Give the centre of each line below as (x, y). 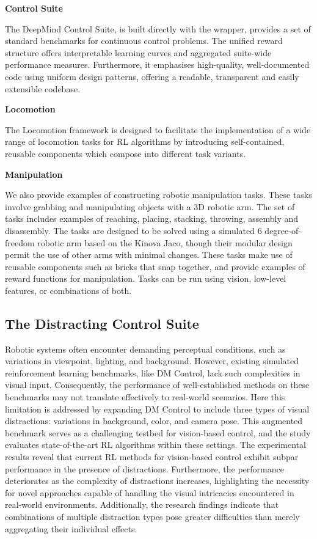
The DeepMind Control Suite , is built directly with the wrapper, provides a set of (158, 28)
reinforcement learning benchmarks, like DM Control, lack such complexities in (153, 372)
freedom (20, 242)
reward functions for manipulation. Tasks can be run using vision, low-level (146, 278)
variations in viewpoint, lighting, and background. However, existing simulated (152, 361)
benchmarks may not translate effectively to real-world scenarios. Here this (145, 397)
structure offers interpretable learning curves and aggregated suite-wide (138, 52)
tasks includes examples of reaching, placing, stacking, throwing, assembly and (152, 218)
